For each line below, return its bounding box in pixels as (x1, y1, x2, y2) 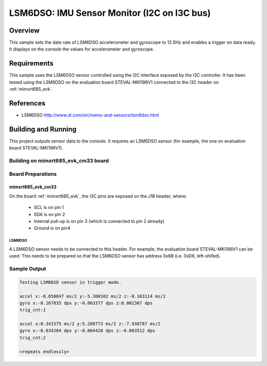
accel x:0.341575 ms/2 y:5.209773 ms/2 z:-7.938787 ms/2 (19, 321, 161, 327)
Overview (9, 26, 40, 35)
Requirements (9, 59, 54, 68)
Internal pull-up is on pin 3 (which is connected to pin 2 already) (34, 218, 165, 224)
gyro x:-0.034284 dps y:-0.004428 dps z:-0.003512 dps (19, 328, 155, 334)
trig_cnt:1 (19, 307, 46, 313)
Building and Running (9, 125, 77, 133)
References (9, 99, 45, 107)
